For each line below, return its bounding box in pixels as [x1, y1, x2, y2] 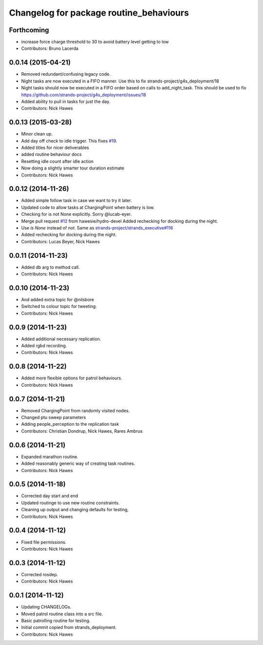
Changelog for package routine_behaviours [9, 7, 189, 18]
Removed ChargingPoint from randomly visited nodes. [21, 408, 130, 414]
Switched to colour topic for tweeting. [21, 303, 97, 310]
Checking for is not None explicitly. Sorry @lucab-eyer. [21, 211, 132, 217]
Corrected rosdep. [21, 571, 58, 577]
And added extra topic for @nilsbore [21, 297, 94, 303]
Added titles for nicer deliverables [21, 145, 90, 150]
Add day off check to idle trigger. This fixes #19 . [21, 138, 117, 144]
